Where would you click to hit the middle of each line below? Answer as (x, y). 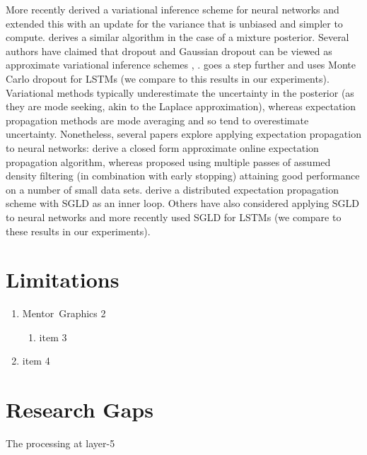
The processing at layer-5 (60, 443)
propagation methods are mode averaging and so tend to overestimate (157, 120)
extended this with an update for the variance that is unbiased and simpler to (174, 23)
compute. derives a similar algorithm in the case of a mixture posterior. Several (177, 37)
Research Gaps (80, 409)
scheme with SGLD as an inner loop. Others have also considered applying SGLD (183, 203)
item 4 (36, 361)
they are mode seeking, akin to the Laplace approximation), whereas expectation (181, 106)
